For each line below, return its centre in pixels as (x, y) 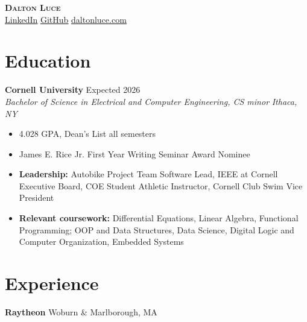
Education (48, 61)
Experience (52, 283)
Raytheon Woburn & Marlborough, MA (81, 311)
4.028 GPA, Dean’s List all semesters (87, 134)
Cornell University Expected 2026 (73, 90)
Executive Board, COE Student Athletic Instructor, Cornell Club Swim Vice (161, 185)
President (36, 197)
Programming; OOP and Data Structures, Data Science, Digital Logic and (157, 229)
